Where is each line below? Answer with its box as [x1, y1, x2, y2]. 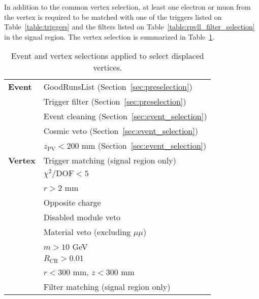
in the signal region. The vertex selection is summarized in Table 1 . [4, 31, 215, 42]
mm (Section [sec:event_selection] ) [81, 140, 207, 152]
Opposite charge [43, 196, 101, 209]
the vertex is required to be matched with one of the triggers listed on [4, 11, 222, 22]
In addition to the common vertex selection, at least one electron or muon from [4, 2, 251, 12]
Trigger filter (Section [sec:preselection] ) [43, 95, 186, 108]
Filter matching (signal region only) [43, 281, 171, 293]
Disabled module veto [43, 211, 121, 223]
